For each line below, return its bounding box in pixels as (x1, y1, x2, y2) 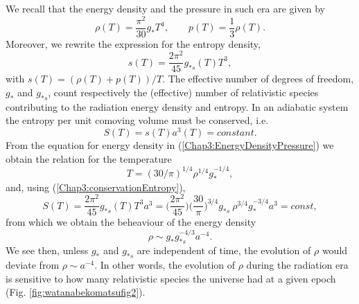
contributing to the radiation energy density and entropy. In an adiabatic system (6, 99, 349, 114)
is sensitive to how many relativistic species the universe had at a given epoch (6, 271, 336, 285)
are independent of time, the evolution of (137, 243, 311, 258)
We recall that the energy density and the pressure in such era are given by (6, 1, 325, 15)
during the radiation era (246, 257, 349, 271)
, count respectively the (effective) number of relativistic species (48, 85, 319, 100)
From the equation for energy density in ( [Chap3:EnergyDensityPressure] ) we (6, 138, 334, 152)
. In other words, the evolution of (94, 257, 236, 271)
